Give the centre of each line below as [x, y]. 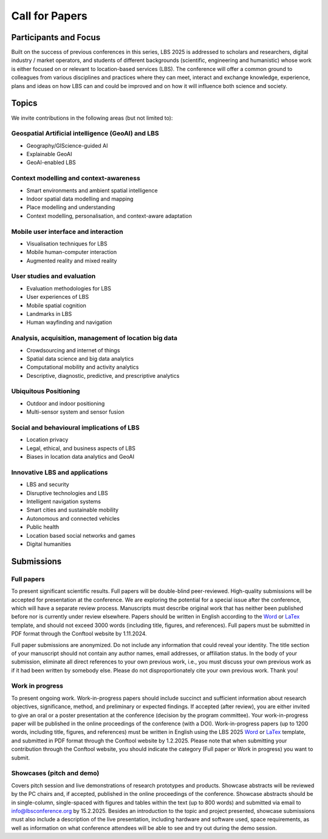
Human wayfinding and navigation [69, 323]
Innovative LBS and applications [60, 472]
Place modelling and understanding [71, 207]
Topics [24, 103]
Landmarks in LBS [49, 314]
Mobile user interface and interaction [67, 231]
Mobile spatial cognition [56, 305]
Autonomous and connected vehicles [73, 518]
